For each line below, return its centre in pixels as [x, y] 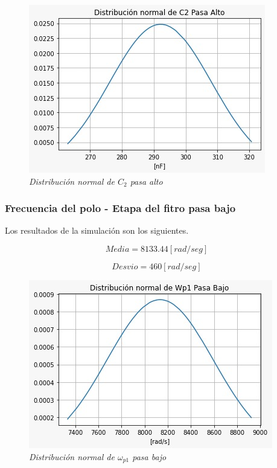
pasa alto [146, 181]
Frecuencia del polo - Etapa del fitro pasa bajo [120, 208]
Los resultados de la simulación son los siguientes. [97, 230]
